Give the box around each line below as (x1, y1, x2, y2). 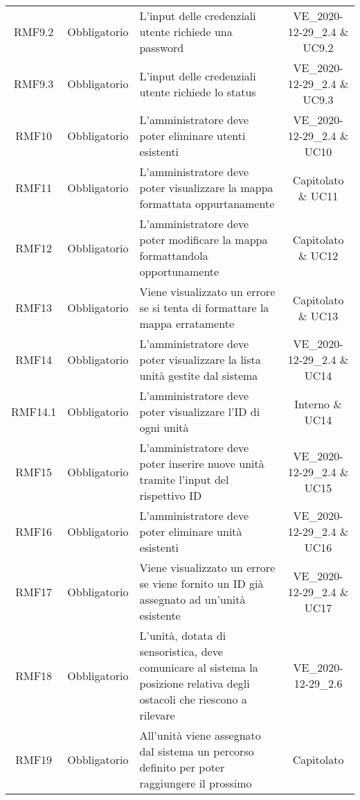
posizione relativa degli (139, 675, 250, 691)
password (139, 40, 184, 55)
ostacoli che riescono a (139, 691, 247, 707)
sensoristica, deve (139, 643, 223, 659)
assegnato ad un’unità (139, 591, 246, 607)
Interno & (294, 395, 342, 412)
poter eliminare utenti (139, 128, 246, 144)
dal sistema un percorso (139, 743, 254, 759)
